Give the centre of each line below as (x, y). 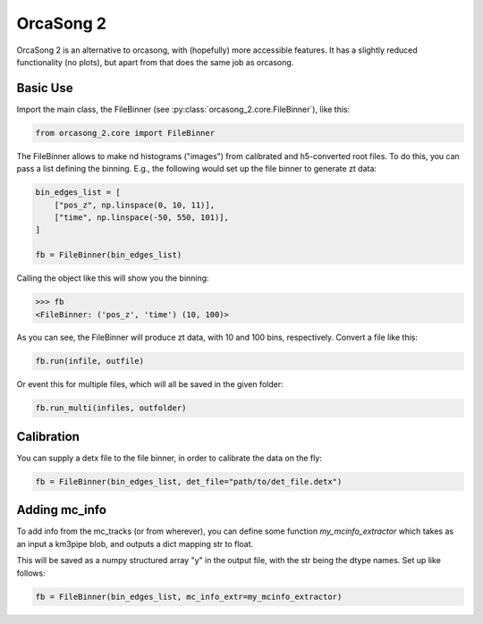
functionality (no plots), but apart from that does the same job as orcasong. (155, 62)
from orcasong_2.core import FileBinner (125, 133)
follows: (31, 573)
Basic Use (45, 88)
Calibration (48, 437)
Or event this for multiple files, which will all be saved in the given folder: (150, 384)
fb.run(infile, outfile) (90, 361)
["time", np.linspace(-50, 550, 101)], (142, 217)
